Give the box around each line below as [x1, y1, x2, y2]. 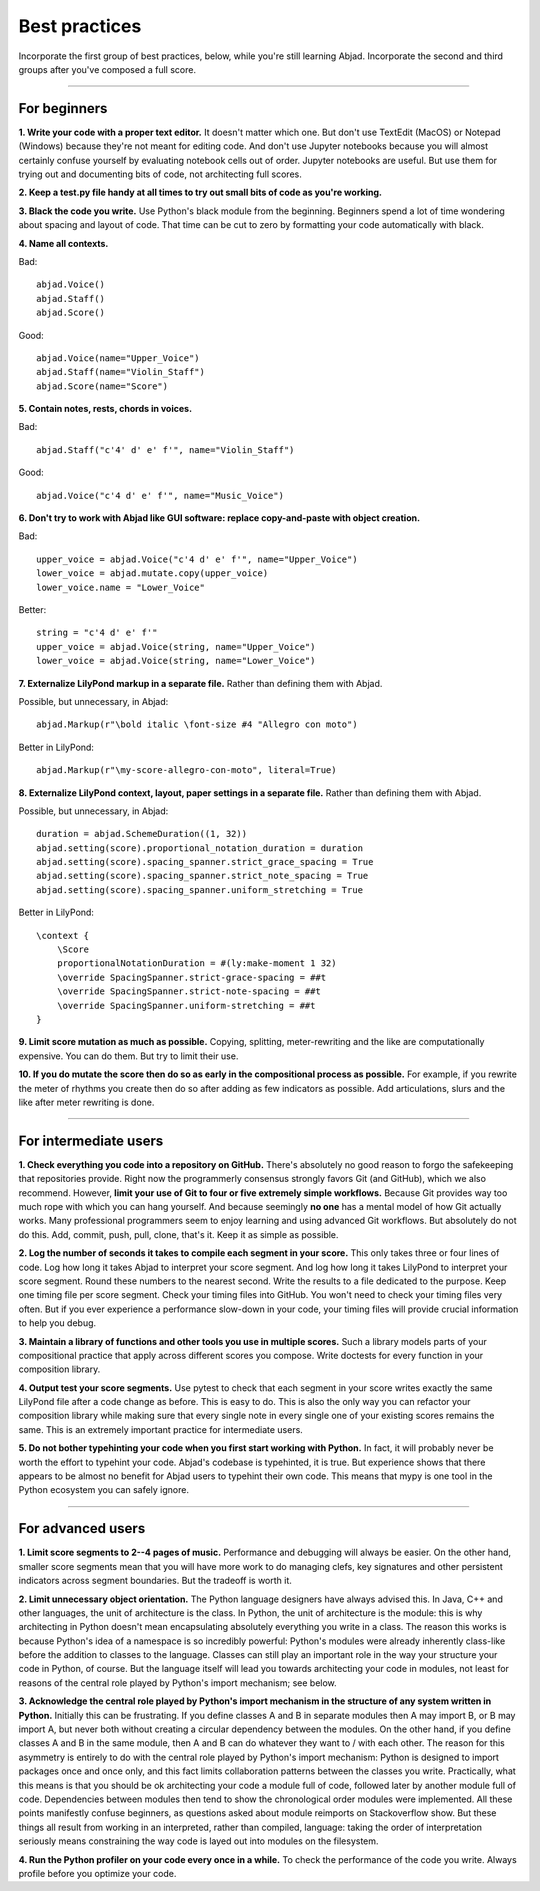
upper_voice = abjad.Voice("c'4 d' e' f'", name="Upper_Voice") [36, 553, 359, 565]
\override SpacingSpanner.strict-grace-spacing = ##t [56, 971, 327, 983]
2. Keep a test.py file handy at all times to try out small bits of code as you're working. [18, 186, 382, 199]
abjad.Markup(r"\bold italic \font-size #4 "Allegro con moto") [36, 719, 359, 730]
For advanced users [18, 1520, 146, 1537]
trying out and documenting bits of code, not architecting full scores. [18, 168, 302, 180]
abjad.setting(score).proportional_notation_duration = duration [36, 842, 364, 854]
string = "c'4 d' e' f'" [36, 627, 158, 639]
